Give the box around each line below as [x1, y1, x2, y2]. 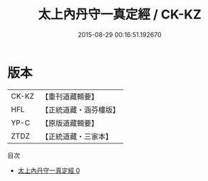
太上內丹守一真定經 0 [17, 166, 80, 175]
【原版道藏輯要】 [41, 118, 98, 128]
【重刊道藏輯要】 [41, 92, 98, 102]
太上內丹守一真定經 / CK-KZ [38, 6, 202, 23]
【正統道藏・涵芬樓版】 [41, 104, 120, 114]
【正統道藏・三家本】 [41, 131, 113, 141]
